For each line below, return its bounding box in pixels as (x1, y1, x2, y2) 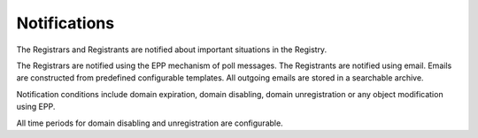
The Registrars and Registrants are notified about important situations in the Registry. (16, 44, 328, 55)
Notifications (16, 13, 115, 33)
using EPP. (16, 102, 56, 112)
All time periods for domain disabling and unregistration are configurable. (16, 118, 283, 128)
